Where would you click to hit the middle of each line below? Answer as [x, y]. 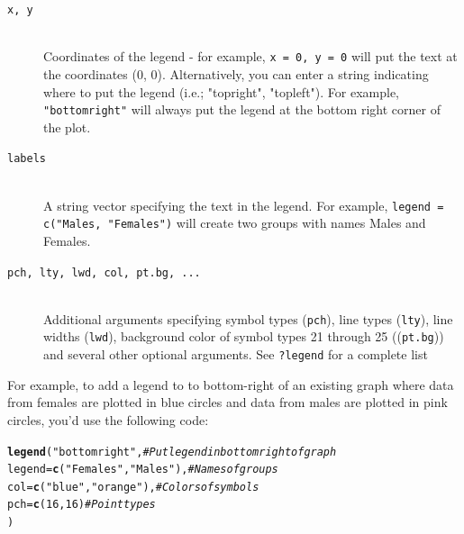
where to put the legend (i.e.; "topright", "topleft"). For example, [222, 91]
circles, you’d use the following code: [108, 419]
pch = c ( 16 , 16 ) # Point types [82, 505]
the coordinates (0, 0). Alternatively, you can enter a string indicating [236, 73]
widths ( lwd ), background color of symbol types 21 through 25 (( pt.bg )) [244, 336]
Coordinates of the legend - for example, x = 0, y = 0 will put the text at [250, 56]
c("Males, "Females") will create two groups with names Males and [235, 223]
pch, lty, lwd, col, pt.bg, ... [104, 272]
